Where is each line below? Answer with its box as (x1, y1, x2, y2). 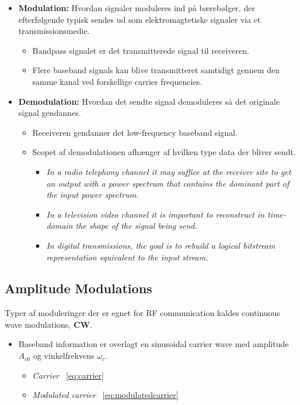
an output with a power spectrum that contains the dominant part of (46, 177, 289, 189)
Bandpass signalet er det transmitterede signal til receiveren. (32, 44, 249, 56)
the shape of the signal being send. (75, 219, 197, 232)
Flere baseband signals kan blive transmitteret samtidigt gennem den (32, 64, 280, 76)
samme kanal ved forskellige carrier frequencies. (32, 75, 203, 87)
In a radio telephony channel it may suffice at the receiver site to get (46, 165, 291, 177)
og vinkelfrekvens (33, 349, 95, 362)
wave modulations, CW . (5, 318, 93, 330)
